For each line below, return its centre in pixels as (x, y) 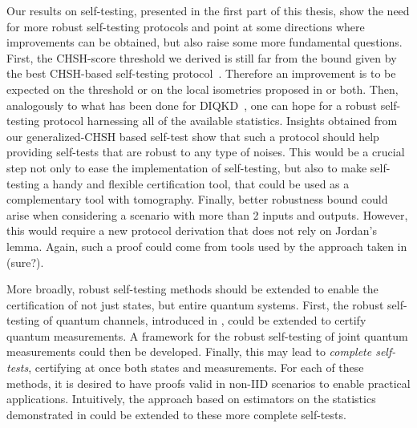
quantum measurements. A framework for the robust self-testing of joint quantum (207, 335)
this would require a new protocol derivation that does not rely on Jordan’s (192, 230)
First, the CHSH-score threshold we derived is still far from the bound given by (202, 57)
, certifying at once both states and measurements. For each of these (196, 367)
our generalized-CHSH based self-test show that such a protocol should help (193, 136)
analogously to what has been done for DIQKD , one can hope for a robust (192, 105)
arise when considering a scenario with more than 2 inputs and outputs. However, (207, 214)
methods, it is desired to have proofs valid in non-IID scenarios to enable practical (208, 383)
